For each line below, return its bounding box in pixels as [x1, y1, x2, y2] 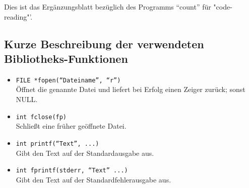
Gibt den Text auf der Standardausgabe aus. [16, 147, 154, 158]
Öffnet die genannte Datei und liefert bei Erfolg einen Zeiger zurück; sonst [16, 84, 245, 95]
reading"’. [4, 11, 33, 22]
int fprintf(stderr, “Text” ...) [16, 167, 128, 174]
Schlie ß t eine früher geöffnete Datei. [16, 121, 127, 131]
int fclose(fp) [16, 113, 67, 121]
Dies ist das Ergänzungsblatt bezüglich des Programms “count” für [4, 2, 211, 12]
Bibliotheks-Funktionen [4, 50, 128, 66]
